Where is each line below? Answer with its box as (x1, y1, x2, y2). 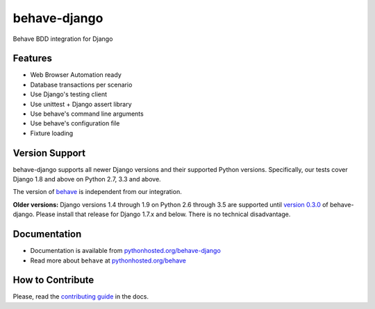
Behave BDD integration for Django (12, 35, 113, 43)
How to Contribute (12, 274, 94, 286)
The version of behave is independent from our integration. (12, 188, 182, 196)
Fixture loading (30, 129, 74, 137)
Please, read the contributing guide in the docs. (12, 292, 149, 301)
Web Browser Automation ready (30, 71, 122, 79)
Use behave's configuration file (30, 119, 120, 127)
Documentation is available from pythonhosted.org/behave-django (30, 247, 222, 255)
